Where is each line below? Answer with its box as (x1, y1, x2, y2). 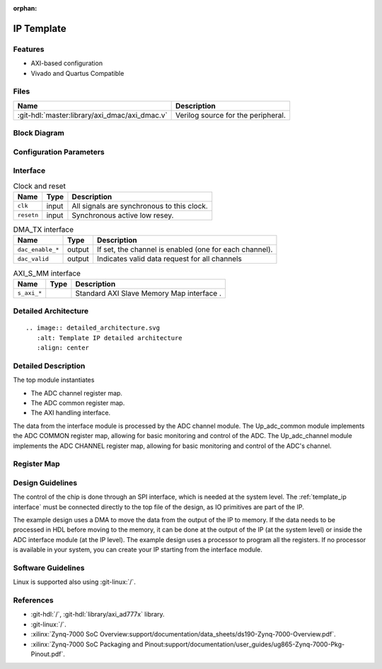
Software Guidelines (13, 563, 85, 573)
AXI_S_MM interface (13, 268, 81, 278)
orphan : (13, 4, 37, 12)
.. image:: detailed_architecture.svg (25, 324, 161, 332)
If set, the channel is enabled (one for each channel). (96, 244, 273, 254)
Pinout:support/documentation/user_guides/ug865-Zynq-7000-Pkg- (144, 640, 345, 648)
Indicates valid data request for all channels (96, 254, 242, 264)
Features (13, 44, 45, 54)
